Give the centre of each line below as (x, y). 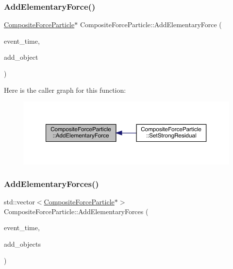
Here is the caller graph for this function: (65, 90)
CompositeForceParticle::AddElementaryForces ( (76, 211)
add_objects (22, 244)
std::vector (19, 202)
